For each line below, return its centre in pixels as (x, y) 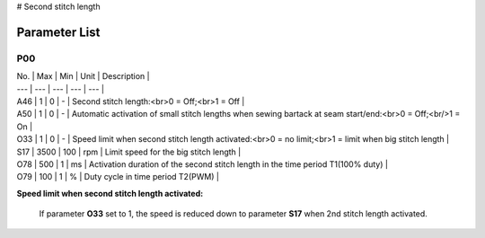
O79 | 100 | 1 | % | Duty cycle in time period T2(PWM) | (118, 177)
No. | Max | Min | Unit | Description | (83, 76)
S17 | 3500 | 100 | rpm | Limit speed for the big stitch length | (129, 152)
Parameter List (58, 32)
